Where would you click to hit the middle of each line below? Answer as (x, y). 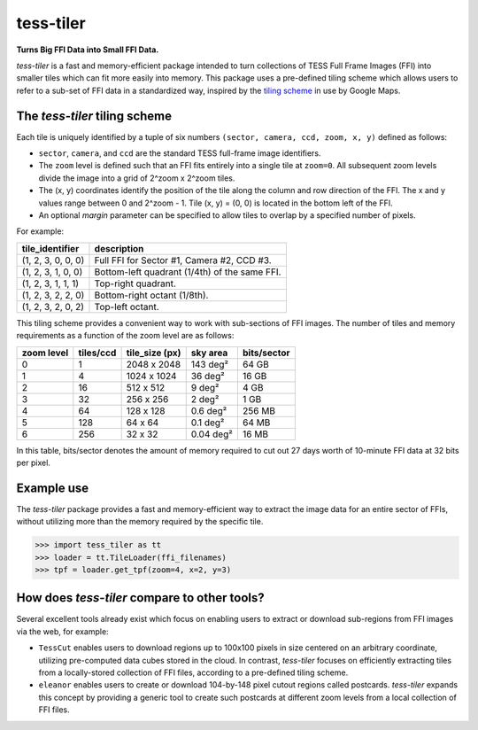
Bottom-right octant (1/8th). (151, 295)
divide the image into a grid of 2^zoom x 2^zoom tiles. (137, 178)
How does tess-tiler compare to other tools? (140, 598)
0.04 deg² (212, 434)
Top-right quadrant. (135, 283)
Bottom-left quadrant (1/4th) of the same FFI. (188, 272)
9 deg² (205, 387)
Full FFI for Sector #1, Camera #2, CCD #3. (183, 260)
